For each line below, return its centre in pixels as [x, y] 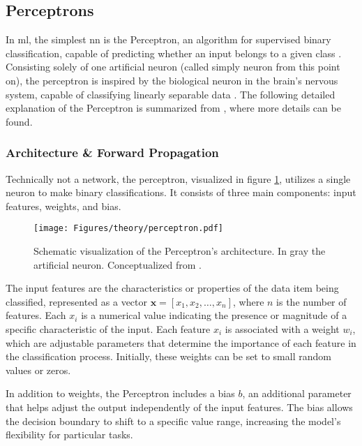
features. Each [36, 315]
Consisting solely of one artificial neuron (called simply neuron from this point [173, 67]
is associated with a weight [282, 328]
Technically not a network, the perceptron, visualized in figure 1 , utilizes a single [178, 178]
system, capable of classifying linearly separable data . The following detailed [171, 94]
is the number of [311, 301]
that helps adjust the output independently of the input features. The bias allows [179, 407]
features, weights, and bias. [63, 206]
